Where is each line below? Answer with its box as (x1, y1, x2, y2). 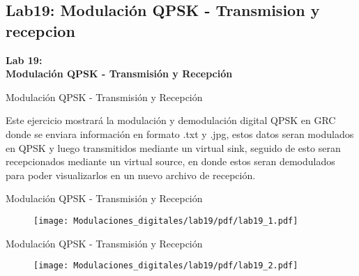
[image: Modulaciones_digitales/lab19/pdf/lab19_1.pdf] (33, 215, 298, 226)
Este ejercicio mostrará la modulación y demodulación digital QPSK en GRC (6, 113, 336, 128)
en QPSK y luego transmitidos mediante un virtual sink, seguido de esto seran (6, 140, 341, 155)
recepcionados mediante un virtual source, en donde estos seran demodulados (6, 154, 335, 169)
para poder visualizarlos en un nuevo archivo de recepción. (6, 167, 256, 182)
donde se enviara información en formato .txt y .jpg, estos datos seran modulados (6, 126, 354, 141)
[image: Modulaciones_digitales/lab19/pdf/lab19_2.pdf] (33, 261, 298, 271)
